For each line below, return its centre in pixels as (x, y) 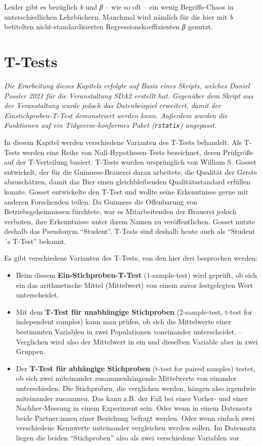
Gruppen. (31, 351)
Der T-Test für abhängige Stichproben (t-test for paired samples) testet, (136, 368)
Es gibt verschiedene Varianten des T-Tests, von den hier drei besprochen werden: (131, 258)
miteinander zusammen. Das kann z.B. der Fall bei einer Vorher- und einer (132, 398)
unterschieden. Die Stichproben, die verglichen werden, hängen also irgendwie (136, 388)
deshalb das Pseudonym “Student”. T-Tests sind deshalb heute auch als (115, 231)
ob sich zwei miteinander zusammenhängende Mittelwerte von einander (126, 378)
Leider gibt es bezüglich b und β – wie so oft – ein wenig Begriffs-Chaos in (119, 7)
